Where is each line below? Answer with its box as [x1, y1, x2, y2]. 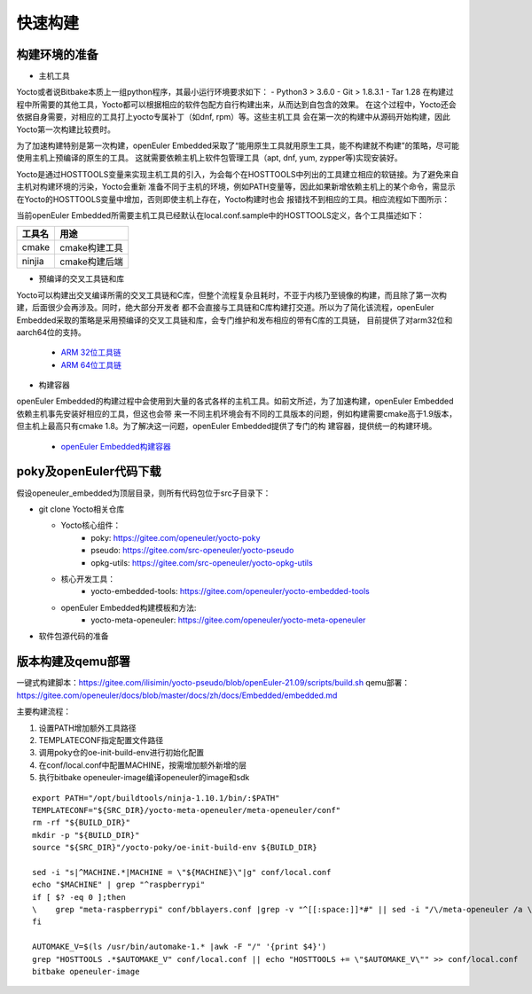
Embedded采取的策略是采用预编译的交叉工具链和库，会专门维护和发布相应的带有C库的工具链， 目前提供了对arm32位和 [16, 315, 453, 325]
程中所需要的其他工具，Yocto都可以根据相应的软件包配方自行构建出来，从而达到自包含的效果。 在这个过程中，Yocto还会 [16, 98, 457, 110]
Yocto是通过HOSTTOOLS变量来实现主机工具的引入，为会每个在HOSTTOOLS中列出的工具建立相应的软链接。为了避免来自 [16, 168, 459, 179]
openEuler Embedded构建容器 [60, 441, 172, 451]
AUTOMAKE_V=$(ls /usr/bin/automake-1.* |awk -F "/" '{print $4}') [32, 942, 327, 952]
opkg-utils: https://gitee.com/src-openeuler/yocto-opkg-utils [90, 557, 314, 567]
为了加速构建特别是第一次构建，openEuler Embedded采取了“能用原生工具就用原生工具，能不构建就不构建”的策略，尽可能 [16, 140, 460, 151]
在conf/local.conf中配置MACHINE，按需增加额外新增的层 [38, 759, 247, 771]
